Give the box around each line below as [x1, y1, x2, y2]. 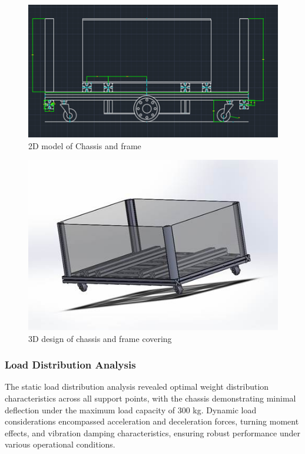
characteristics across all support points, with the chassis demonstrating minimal [5, 392, 296, 404]
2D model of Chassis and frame [28, 139, 141, 152]
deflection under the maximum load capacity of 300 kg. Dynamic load [5, 403, 257, 416]
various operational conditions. [5, 438, 115, 450]
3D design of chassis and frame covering [28, 332, 172, 344]
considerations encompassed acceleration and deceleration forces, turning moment [5, 415, 299, 427]
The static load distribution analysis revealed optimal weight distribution [5, 380, 269, 393]
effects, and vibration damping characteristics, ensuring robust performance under [5, 426, 301, 439]
